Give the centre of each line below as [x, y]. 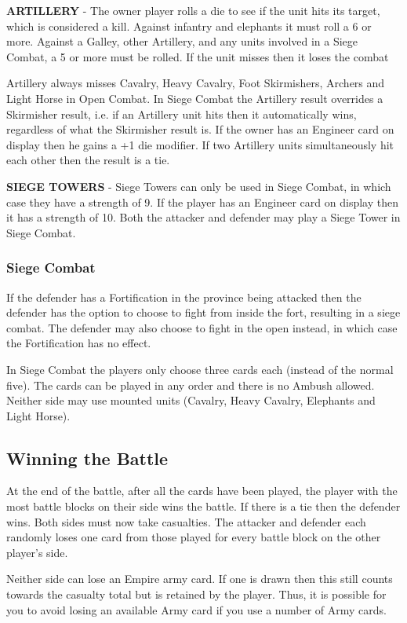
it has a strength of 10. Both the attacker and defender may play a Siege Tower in [203, 217]
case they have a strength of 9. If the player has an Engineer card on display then [202, 202]
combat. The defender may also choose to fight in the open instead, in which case [202, 327]
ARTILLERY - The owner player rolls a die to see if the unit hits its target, [193, 10]
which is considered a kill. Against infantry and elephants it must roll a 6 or [189, 26]
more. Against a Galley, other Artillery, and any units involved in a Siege [182, 41]
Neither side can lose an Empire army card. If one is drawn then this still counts [200, 579]
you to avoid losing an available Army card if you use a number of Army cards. [196, 609]
